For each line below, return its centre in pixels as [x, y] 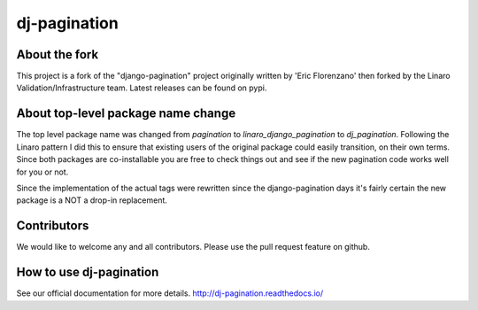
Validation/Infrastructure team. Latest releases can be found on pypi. [142, 88]
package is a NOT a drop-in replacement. [92, 200]
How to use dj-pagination [88, 272]
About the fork [58, 54]
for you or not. [42, 172]
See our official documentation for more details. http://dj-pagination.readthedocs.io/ [170, 293]
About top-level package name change [126, 114]
